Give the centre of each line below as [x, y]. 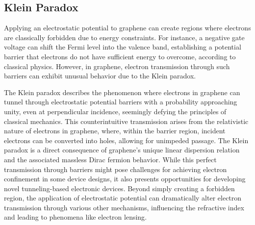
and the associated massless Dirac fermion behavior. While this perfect [110, 159]
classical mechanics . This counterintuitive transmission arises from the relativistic [126, 121]
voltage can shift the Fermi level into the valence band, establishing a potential [123, 47]
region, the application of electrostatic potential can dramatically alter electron [123, 198]
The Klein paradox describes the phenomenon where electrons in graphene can [122, 92]
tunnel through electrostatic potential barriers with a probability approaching [121, 102]
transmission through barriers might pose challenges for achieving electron [115, 169]
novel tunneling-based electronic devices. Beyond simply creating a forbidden [119, 188]
